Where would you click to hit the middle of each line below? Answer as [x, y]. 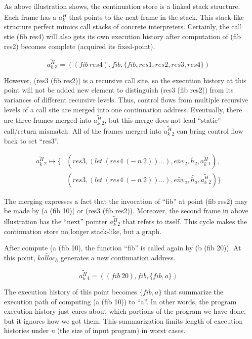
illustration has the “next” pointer [56, 221]
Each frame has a [30, 17]
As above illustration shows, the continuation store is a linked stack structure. [122, 6]
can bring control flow [210, 131]
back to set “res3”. [31, 140]
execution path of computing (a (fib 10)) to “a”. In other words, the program [120, 301]
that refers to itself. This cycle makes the [185, 221]
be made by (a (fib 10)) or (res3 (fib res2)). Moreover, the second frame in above [126, 211]
